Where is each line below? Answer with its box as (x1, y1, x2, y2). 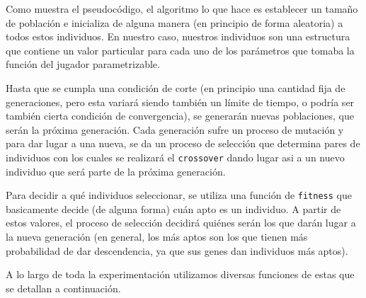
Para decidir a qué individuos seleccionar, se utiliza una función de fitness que (6, 188, 352, 202)
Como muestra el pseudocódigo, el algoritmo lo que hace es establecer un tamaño (6, 1, 358, 16)
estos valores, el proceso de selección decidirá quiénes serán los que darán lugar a (6, 215, 356, 230)
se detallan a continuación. (6, 280, 121, 295)
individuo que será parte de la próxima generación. (6, 164, 226, 178)
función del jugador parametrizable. (6, 57, 160, 71)
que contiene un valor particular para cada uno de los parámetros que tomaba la (6, 42, 355, 57)
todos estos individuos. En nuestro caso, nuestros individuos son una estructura (6, 29, 350, 44)
